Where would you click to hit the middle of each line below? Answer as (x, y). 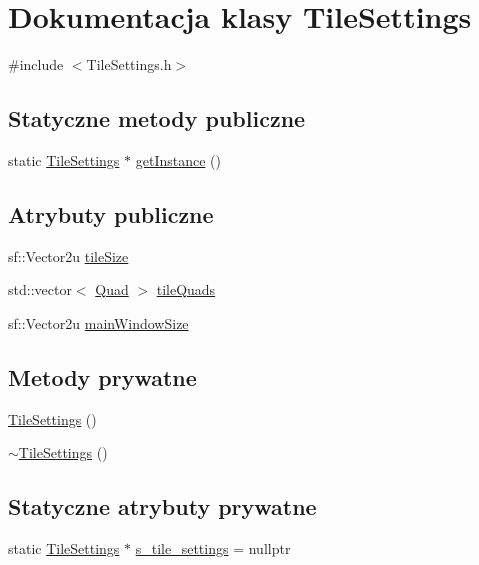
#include (36, 64)
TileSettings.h (129, 64)
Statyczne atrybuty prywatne (162, 506)
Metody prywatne (102, 376)
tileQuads (186, 289)
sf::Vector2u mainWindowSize (98, 322)
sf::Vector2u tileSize (68, 255)
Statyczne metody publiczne (157, 118)
